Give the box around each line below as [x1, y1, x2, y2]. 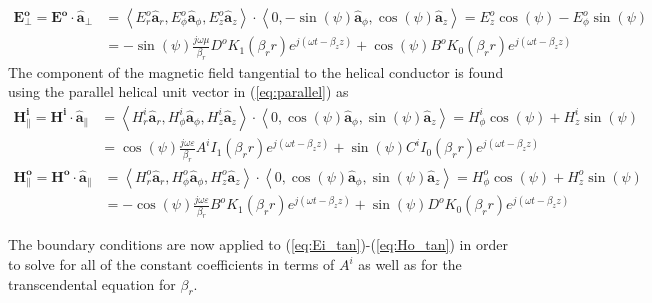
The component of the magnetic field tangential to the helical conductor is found [8, 61, 504, 82]
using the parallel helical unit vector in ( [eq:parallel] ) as [8, 81, 349, 102]
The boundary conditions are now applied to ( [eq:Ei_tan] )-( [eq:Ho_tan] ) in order [8, 234, 508, 255]
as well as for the [358, 254, 462, 275]
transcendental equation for [8, 273, 176, 294]
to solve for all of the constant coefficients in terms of [8, 254, 335, 275]
